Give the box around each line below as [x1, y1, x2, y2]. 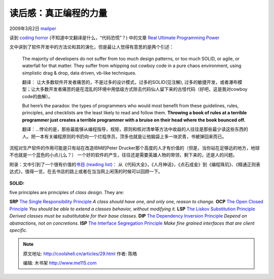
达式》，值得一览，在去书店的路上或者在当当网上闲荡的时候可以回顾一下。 [9, 168, 163, 175]
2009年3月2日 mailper [9, 25, 56, 32]
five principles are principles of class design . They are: [9, 189, 124, 195]
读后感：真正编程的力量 [9, 8, 108, 19]
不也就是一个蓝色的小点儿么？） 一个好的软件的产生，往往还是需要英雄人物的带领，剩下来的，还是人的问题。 [9, 152, 237, 158]
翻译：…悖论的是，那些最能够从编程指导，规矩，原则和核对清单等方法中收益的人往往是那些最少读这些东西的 [22, 126, 249, 132]
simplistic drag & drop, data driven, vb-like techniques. [22, 70, 136, 76]
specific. [9, 227, 28, 233]
